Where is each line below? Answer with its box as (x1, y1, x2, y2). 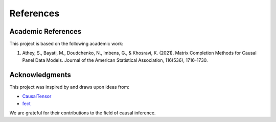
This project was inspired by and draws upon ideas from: (9, 84, 130, 90)
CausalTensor (22, 93, 52, 100)
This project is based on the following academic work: (9, 41, 124, 47)
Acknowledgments (9, 70, 72, 79)
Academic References (9, 27, 82, 36)
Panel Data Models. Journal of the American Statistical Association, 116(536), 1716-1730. (22, 57, 208, 63)
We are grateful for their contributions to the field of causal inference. (9, 110, 156, 116)
